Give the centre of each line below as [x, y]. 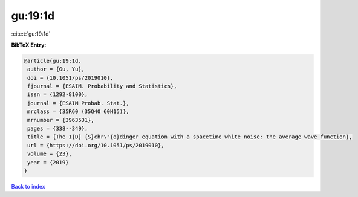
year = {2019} [48, 162]
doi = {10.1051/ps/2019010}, [70, 78]
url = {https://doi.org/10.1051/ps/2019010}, [96, 145]
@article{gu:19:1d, [53, 61]
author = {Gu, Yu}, [56, 69]
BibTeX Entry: [29, 45]
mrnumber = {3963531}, [61, 120]
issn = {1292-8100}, [58, 95]
